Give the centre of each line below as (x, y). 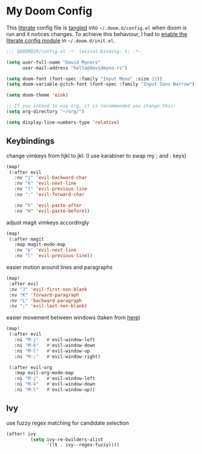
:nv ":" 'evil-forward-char (49, 195)
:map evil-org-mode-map (44, 373)
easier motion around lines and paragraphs (60, 267)
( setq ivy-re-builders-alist (67, 440)
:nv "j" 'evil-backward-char (50, 178)
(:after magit (26, 239)
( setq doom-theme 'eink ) (37, 95)
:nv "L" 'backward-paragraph (45, 301)
